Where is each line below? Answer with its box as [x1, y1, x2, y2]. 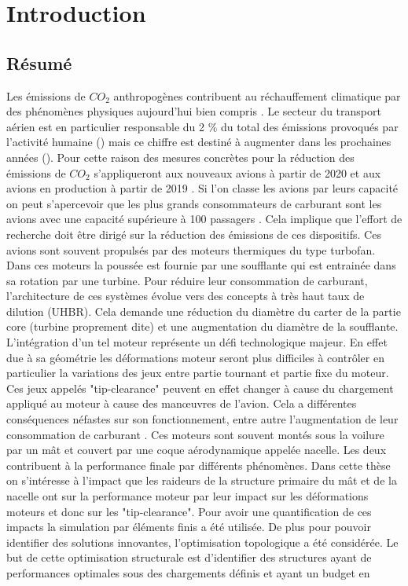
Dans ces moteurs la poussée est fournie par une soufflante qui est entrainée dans [6, 257, 396, 273]
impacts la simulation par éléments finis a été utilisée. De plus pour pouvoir [6, 518, 371, 535]
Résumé [6, 50, 72, 75]
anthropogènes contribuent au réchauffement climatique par [113, 87, 401, 104]
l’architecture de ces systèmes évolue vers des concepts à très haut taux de [6, 288, 365, 304]
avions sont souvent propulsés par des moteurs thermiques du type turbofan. [6, 241, 376, 258]
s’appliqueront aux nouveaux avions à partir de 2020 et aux [94, 164, 381, 181]
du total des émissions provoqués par [221, 118, 399, 134]
